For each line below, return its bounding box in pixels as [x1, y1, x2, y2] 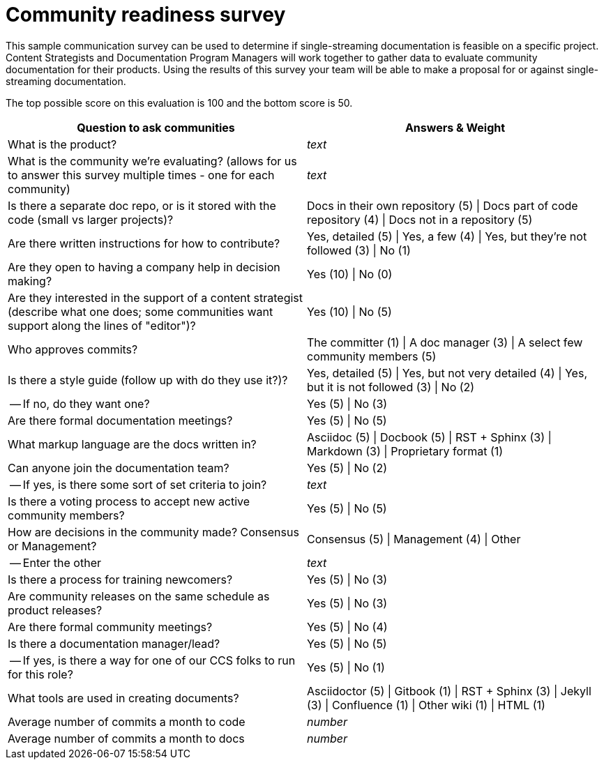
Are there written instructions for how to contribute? [8, 236, 280, 250]
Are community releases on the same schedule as [8, 589, 270, 603]
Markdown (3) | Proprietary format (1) [307, 444, 504, 458]
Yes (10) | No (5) [307, 304, 392, 319]
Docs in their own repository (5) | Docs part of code [307, 198, 578, 213]
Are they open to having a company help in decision [8, 259, 280, 274]
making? [8, 273, 52, 288]
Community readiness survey [6, 3, 286, 26]
